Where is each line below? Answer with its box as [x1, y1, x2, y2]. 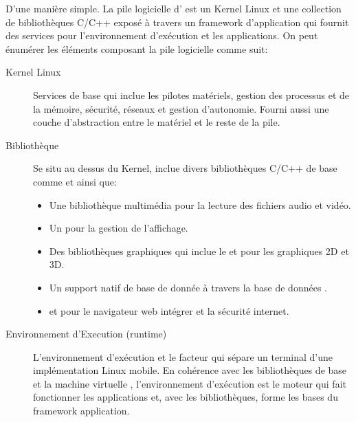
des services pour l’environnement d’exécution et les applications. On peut [5, 28, 318, 43]
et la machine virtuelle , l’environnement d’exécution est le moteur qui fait [33, 376, 346, 390]
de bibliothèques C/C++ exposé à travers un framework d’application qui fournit [5, 14, 349, 29]
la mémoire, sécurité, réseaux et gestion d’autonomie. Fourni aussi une [33, 101, 329, 115]
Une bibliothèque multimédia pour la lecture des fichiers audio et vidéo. [49, 197, 351, 212]
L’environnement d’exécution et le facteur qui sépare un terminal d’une [33, 349, 333, 364]
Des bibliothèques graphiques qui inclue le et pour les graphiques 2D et [49, 243, 349, 258]
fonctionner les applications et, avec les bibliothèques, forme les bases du [33, 390, 338, 404]
